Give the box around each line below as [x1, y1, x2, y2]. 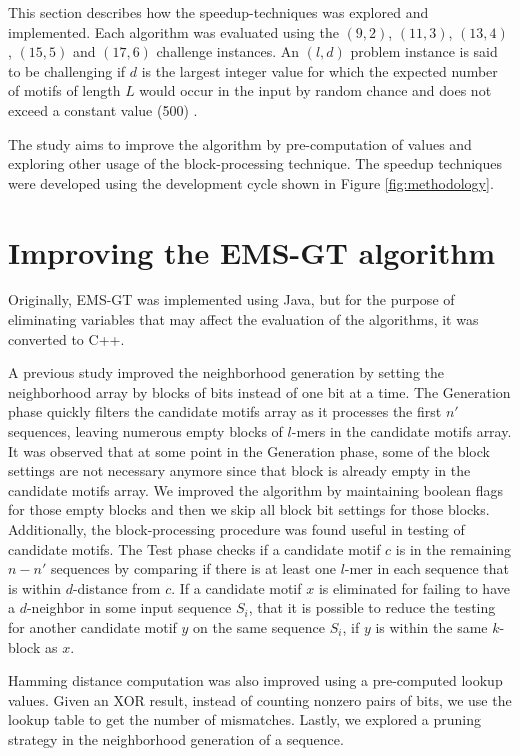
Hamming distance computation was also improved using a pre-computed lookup [8, 670, 503, 691]
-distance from [72, 577, 161, 598]
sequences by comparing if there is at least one [50, 558, 336, 579]
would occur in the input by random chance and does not [139, 80, 492, 101]
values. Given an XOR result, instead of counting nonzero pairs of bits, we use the [8, 689, 512, 710]
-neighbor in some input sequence [26, 597, 232, 618]
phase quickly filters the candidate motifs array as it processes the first [8, 401, 442, 422]
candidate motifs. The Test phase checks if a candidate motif [8, 538, 381, 559]
